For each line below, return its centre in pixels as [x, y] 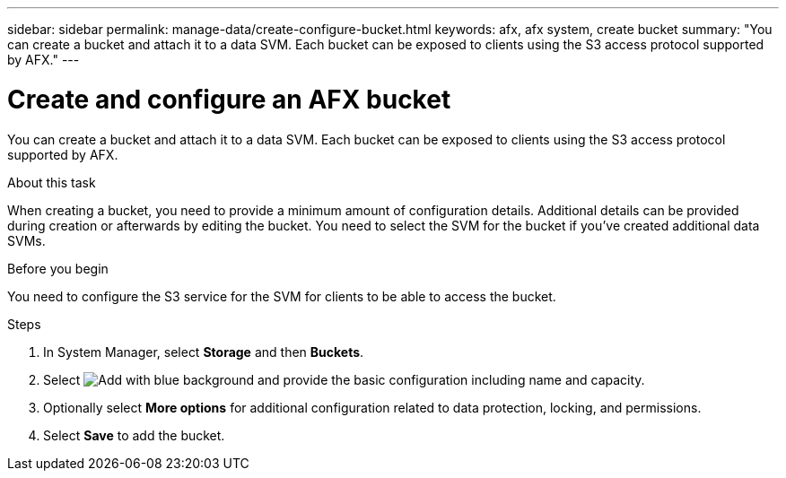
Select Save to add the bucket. [134, 435]
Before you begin [58, 268]
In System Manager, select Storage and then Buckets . [204, 352]
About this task [52, 182]
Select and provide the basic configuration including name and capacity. [344, 379]
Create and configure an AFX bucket [229, 99]
